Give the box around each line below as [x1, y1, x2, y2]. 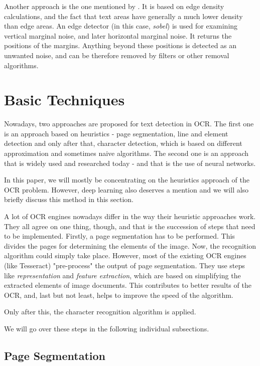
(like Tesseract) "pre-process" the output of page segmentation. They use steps [4, 260, 245, 270]
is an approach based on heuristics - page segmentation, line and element [4, 128, 228, 138]
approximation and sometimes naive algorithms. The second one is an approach [4, 148, 248, 158]
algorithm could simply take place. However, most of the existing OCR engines [4, 250, 246, 261]
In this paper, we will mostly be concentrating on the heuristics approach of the [4, 174, 249, 185]
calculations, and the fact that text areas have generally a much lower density [4, 11, 243, 21]
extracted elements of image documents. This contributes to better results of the [4, 280, 251, 290]
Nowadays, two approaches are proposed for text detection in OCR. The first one [4, 118, 254, 129]
